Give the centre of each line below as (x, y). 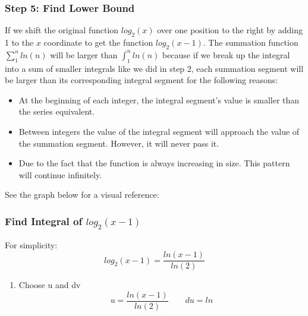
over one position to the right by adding (230, 30)
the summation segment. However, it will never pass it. (119, 143)
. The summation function (251, 42)
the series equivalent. (57, 111)
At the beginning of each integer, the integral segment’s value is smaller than (159, 99)
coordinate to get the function (98, 42)
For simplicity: (31, 244)
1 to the (19, 42)
